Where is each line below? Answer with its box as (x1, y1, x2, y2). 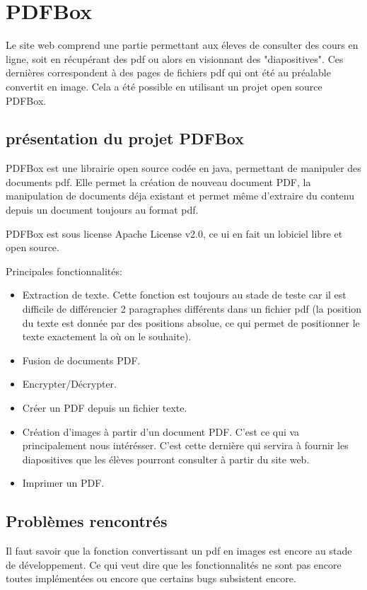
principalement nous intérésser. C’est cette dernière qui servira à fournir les (22, 438, 349, 453)
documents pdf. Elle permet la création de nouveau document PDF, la (6, 174, 311, 189)
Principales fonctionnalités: (6, 263, 122, 278)
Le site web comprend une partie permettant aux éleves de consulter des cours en (6, 37, 359, 52)
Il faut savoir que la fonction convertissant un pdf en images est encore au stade (6, 543, 352, 558)
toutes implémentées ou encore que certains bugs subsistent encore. (6, 571, 296, 586)
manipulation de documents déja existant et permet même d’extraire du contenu (6, 188, 354, 203)
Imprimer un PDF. (22, 475, 105, 490)
